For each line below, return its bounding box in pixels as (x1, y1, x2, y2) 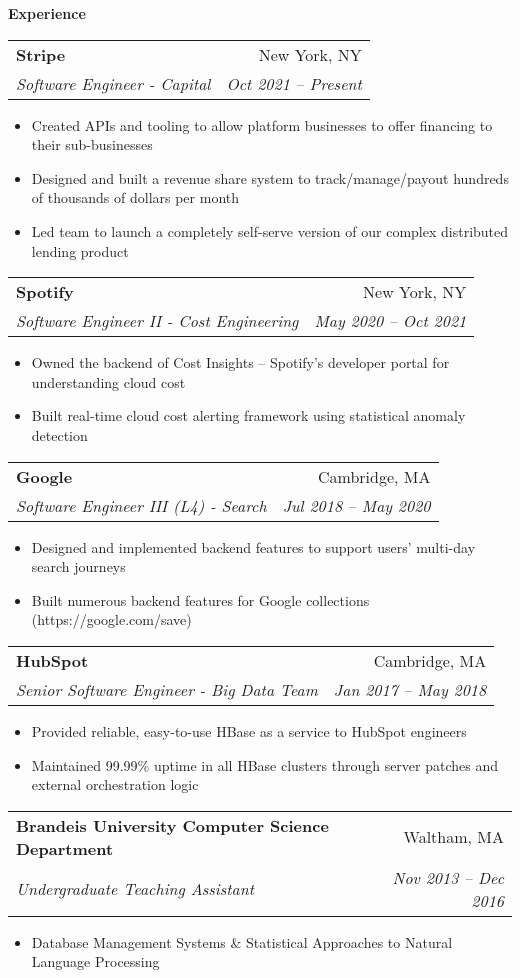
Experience (8, 3, 86, 23)
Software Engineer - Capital (16, 71, 211, 95)
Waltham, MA (403, 825, 504, 849)
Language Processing (31, 951, 160, 972)
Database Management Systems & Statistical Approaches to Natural (31, 931, 453, 952)
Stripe (16, 42, 66, 66)
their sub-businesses (31, 134, 153, 155)
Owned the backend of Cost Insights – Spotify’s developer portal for (31, 352, 450, 373)
